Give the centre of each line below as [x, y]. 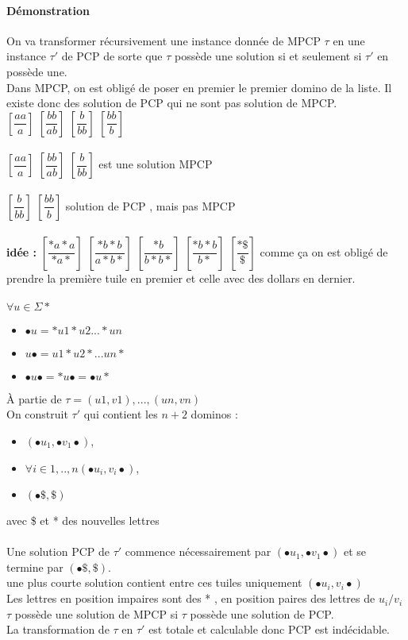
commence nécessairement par [198, 551]
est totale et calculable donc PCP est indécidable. [269, 629]
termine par [35, 567]
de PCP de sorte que [112, 56]
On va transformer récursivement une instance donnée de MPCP [164, 40]
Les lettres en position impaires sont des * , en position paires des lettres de [191, 598]
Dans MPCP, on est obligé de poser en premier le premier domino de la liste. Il [199, 87]
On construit [37, 414]
